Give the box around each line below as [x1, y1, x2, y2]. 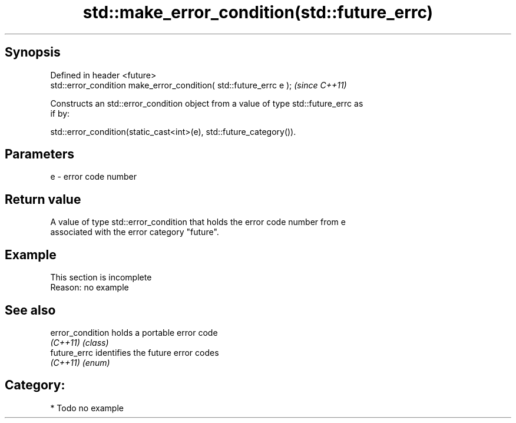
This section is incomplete [50, 272, 152, 283]
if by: [50, 108, 70, 118]
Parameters [5, 147, 74, 162]
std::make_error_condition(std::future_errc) [82, 2, 434, 22]
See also [5, 302, 56, 318]
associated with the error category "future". [50, 227, 219, 237]
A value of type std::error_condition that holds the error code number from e [50, 217, 346, 227]
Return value [5, 191, 81, 207]
